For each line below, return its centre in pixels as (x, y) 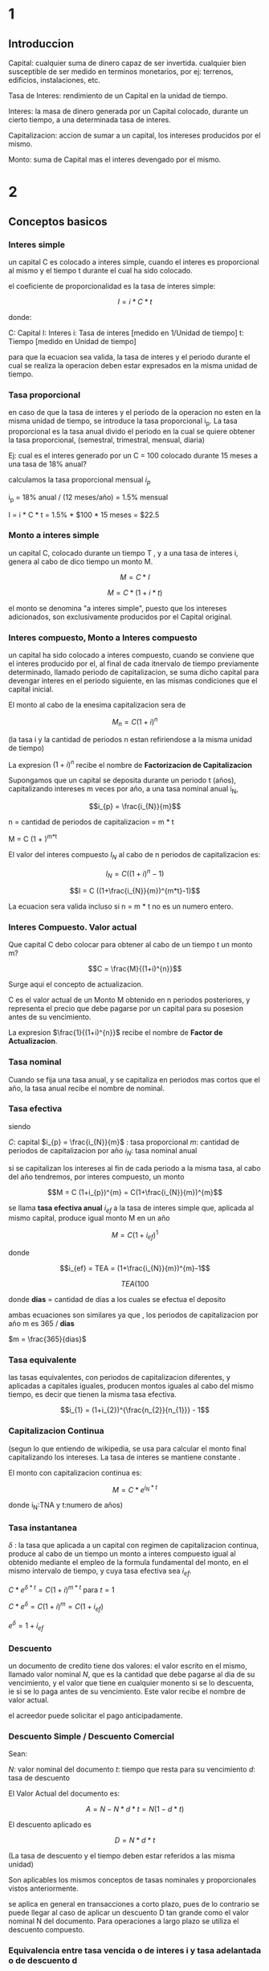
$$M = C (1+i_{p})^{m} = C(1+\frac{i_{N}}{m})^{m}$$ (135, 1192)
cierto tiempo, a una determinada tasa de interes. (90, 120)
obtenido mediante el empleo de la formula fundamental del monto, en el (128, 1562)
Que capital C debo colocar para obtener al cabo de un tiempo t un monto (130, 945)
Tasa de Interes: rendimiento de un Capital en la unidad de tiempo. (118, 96)
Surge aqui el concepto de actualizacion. (76, 984)
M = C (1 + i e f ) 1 (135, 1235)
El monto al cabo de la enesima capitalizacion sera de (97, 705)
